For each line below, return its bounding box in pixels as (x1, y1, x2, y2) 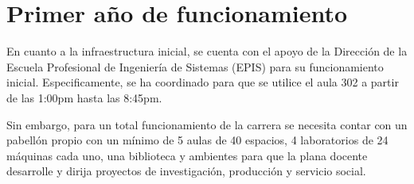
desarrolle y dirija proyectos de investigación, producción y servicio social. (6, 163, 366, 179)
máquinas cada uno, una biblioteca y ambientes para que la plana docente (6, 147, 368, 163)
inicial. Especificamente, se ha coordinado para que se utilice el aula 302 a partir (6, 74, 399, 90)
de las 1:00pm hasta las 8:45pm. (6, 89, 162, 105)
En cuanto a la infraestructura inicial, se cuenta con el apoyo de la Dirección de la (6, 43, 408, 59)
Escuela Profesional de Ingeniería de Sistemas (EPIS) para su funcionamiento (6, 58, 384, 75)
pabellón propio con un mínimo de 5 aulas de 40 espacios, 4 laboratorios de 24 (6, 132, 389, 148)
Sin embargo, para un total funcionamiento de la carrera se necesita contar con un (6, 116, 408, 132)
